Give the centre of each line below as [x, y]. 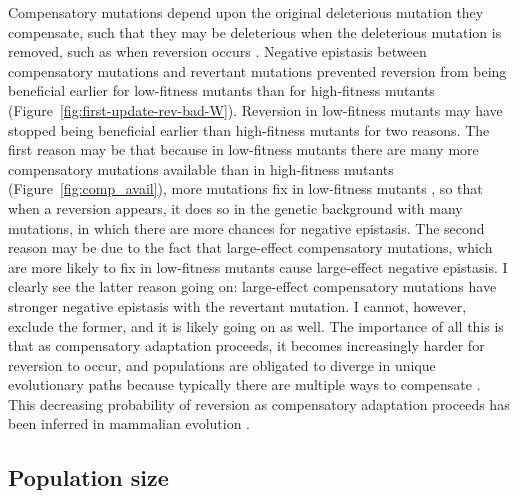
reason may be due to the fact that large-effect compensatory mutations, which [250, 247]
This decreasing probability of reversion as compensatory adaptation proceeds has [259, 403]
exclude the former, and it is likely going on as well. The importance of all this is [256, 325]
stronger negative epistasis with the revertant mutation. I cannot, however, [237, 305]
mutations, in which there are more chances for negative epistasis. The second [246, 227]
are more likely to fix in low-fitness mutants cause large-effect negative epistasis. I [258, 266]
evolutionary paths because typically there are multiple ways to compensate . [244, 384]
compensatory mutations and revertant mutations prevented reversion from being [257, 70]
